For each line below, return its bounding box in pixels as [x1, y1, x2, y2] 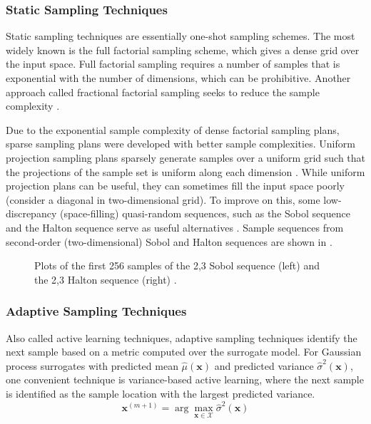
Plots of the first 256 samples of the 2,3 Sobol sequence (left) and [34, 258, 320, 273]
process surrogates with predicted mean [6, 358, 178, 373]
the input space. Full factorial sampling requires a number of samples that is [6, 56, 340, 71]
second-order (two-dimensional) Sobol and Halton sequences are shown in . [6, 234, 332, 249]
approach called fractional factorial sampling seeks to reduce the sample [6, 84, 320, 99]
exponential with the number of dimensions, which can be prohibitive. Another [6, 71, 351, 85]
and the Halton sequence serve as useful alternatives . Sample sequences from [6, 219, 344, 234]
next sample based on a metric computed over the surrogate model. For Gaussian [6, 344, 362, 359]
